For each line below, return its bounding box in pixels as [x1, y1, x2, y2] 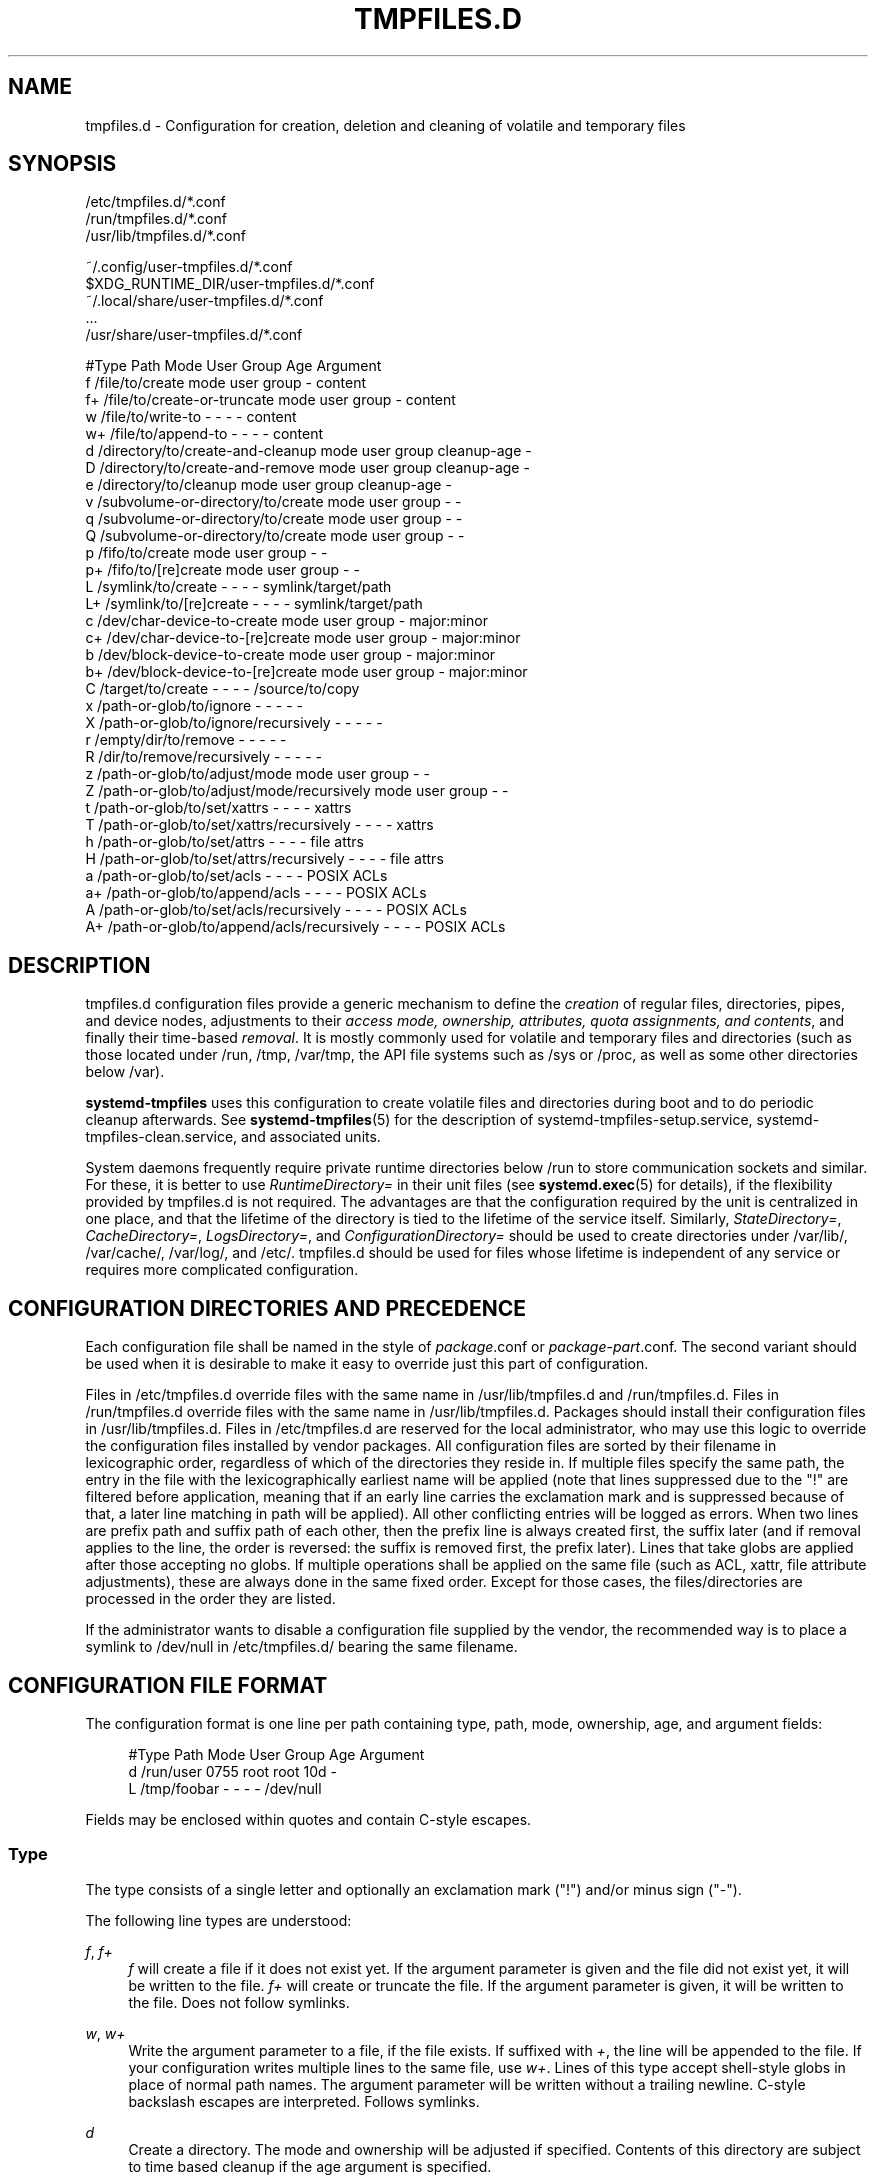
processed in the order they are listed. [85, 1590, 336, 1608]
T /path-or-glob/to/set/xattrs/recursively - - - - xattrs [85, 816, 434, 834]
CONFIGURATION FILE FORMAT [8, 1672, 328, 1698]
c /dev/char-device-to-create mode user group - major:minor [85, 612, 488, 630]
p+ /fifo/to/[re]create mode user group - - [85, 561, 360, 579]
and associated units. [241, 1128, 381, 1146]
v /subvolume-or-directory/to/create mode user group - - [85, 493, 462, 511]
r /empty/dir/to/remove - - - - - [85, 731, 287, 749]
